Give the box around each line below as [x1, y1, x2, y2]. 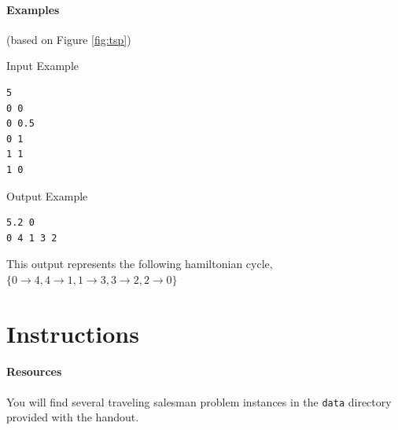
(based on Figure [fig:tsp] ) [6, 31, 131, 47]
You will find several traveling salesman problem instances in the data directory [6, 393, 392, 410]
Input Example [6, 57, 79, 74]
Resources [6, 363, 62, 380]
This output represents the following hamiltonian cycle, [6, 255, 273, 272]
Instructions [6, 317, 139, 349]
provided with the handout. [6, 409, 139, 425]
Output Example [6, 187, 88, 204]
